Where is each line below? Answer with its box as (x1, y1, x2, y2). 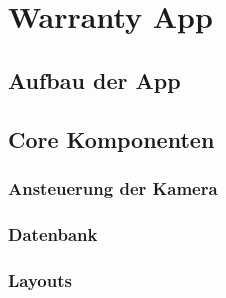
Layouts (8, 267, 72, 292)
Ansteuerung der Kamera (8, 175, 218, 200)
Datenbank (8, 221, 98, 246)
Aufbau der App (8, 64, 181, 95)
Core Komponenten (8, 123, 215, 154)
